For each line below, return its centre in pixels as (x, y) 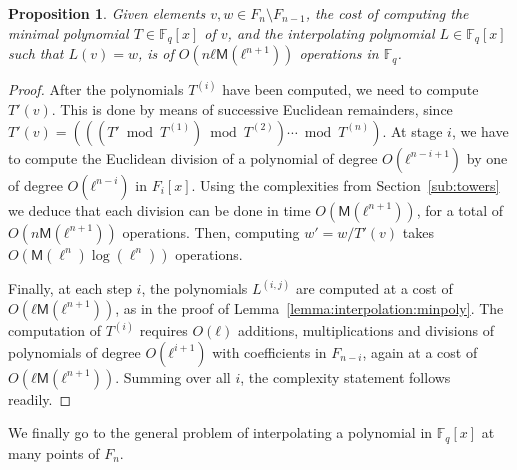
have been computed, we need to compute (350, 89)
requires (163, 330)
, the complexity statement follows (345, 376)
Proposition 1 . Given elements (107, 13)
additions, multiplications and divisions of (366, 330)
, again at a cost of (420, 351)
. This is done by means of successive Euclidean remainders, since (252, 109)
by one (487, 157)
